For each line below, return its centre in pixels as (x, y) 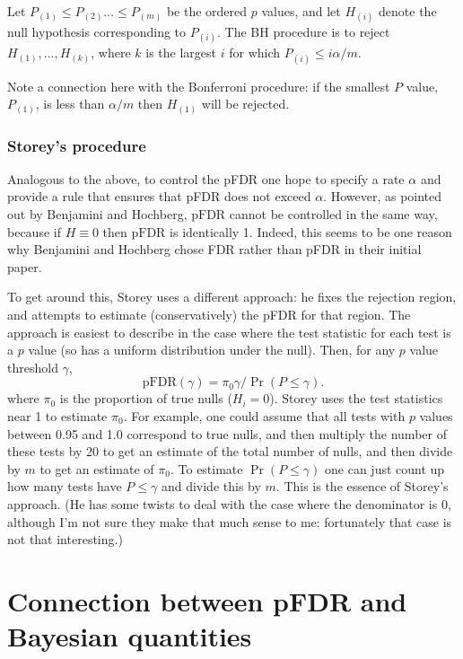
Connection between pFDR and (207, 600)
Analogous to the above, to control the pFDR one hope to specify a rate (206, 178)
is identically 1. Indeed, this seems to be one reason (311, 231)
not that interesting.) (65, 539)
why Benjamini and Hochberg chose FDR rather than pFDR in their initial (214, 249)
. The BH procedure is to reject (304, 32)
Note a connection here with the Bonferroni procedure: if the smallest (199, 86)
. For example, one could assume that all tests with (264, 416)
